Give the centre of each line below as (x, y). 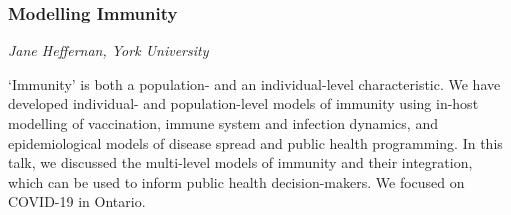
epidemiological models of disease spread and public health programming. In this (255, 142)
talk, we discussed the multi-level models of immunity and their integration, (240, 162)
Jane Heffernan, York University (108, 50)
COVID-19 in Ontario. (77, 201)
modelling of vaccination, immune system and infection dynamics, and (223, 123)
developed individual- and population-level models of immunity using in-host (243, 103)
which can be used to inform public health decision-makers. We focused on (236, 181)
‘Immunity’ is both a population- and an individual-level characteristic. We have (254, 83)
